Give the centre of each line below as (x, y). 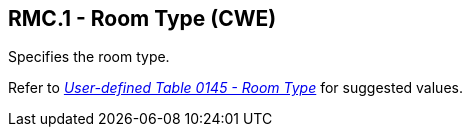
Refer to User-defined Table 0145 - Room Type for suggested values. (235, 88)
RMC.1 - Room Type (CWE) (142, 18)
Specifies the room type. (89, 57)
